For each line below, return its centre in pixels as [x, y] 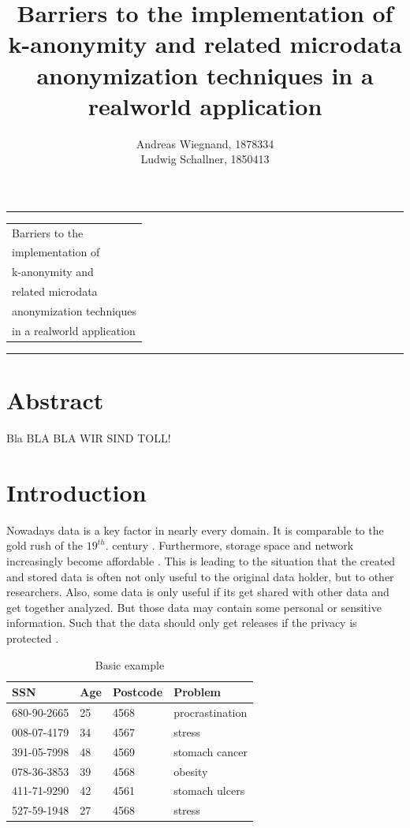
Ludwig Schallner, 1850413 [205, 159]
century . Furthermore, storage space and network [233, 545]
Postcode [138, 692]
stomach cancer [211, 751]
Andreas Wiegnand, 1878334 [205, 143]
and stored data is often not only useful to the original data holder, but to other [200, 576]
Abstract [55, 400]
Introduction [76, 492]
